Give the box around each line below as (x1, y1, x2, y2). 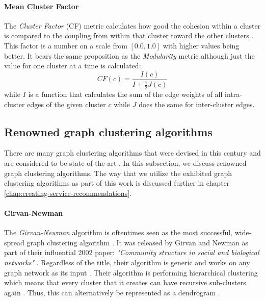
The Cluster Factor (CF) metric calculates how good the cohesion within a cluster (4, 20, 261, 31)
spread (4, 237, 24, 247)
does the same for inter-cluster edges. (139, 98, 255, 109)
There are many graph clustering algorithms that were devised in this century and (4, 147, 261, 158)
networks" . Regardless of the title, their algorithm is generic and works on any (4, 257, 250, 267)
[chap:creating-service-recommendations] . (4, 187, 131, 198)
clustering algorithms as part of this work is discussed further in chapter (4, 178, 230, 188)
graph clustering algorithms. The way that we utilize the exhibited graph (4, 167, 232, 178)
